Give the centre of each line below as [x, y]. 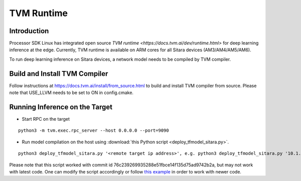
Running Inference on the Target [61, 107]
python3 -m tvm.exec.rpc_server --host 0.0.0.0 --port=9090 [94, 130]
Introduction [29, 31]
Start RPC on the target [46, 119]
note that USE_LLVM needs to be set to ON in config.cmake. [71, 93]
